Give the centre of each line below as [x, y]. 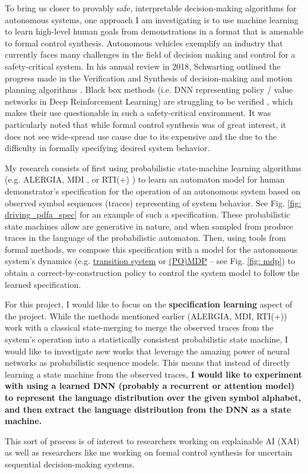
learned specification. [43, 284]
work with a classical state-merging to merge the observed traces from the [139, 327]
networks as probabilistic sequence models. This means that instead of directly [147, 362]
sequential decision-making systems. [70, 464]
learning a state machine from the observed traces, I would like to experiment [153, 374]
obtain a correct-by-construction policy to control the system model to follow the [152, 273]
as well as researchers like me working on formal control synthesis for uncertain [149, 452]
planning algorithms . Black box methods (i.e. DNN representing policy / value [149, 90]
